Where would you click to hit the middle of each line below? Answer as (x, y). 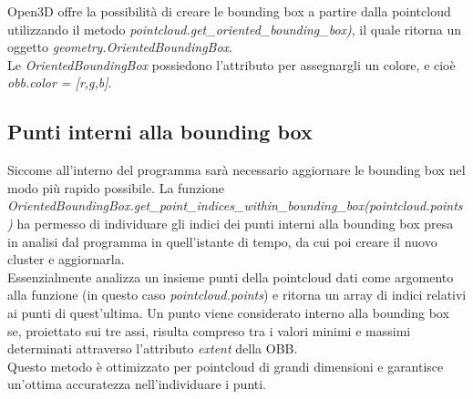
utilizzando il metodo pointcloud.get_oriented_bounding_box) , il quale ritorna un (235, 29)
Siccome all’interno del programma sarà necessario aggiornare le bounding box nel (236, 170)
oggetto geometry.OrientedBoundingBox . (120, 47)
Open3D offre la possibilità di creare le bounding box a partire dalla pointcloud (229, 11)
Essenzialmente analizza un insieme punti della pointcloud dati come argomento (231, 276)
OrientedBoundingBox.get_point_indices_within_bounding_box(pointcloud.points (235, 205)
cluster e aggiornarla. (66, 259)
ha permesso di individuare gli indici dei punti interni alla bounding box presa (235, 223)
